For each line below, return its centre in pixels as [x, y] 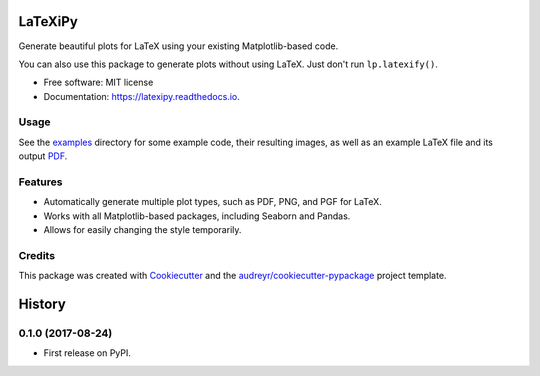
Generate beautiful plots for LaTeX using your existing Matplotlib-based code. [178, 46]
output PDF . [43, 156]
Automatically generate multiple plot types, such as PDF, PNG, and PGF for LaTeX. [212, 202]
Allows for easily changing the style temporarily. [142, 230]
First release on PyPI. [87, 353]
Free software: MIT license [98, 82]
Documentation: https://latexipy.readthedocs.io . [141, 96]
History [42, 304]
